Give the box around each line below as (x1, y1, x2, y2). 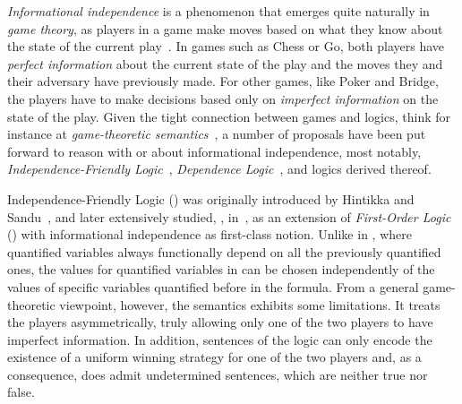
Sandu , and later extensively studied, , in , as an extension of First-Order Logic (7, 207, 451, 226)
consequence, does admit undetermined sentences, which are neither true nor (7, 365, 428, 383)
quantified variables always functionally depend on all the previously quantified (7, 242, 441, 261)
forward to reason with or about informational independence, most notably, (7, 142, 422, 160)
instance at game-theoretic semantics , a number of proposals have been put (7, 125, 426, 143)
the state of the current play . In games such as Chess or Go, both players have (7, 37, 445, 56)
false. (7, 383, 35, 401)
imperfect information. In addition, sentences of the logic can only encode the (7, 330, 432, 348)
